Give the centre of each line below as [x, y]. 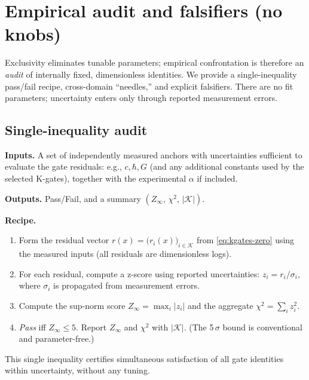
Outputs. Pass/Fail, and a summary [73, 198]
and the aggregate [220, 305]
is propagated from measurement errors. [126, 285]
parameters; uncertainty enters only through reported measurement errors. [141, 98]
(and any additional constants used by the [227, 166]
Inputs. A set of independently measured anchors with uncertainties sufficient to [154, 154]
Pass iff [32, 327]
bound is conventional [262, 327]
